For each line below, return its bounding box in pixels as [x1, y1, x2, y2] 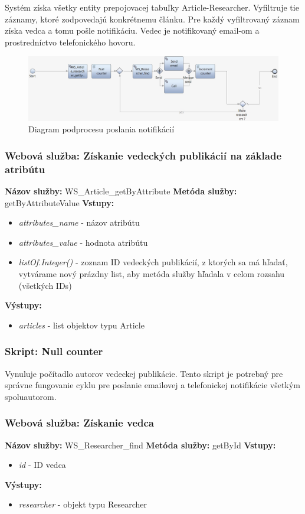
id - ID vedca [18, 458, 66, 471]
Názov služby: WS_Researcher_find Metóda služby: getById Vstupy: [5, 438, 276, 451]
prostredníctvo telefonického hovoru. [5, 35, 136, 48]
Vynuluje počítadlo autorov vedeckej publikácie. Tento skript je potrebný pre [5, 367, 283, 379]
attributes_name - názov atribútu [18, 216, 140, 229]
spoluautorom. [5, 390, 57, 402]
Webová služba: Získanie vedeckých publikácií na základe [5, 148, 282, 162]
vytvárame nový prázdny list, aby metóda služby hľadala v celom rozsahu [18, 267, 285, 279]
